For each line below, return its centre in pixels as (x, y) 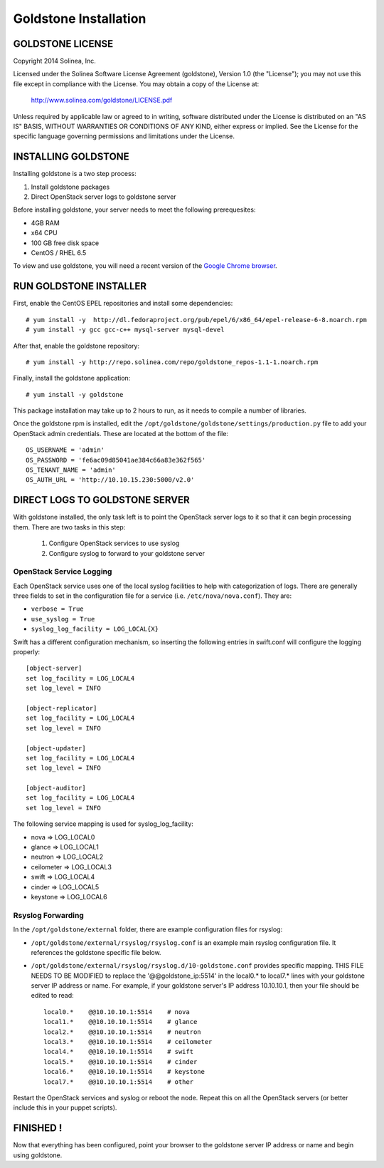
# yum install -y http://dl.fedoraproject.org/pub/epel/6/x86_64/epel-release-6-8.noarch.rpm (197, 320)
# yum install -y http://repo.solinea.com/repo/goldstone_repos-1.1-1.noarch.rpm (172, 362)
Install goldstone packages (70, 187)
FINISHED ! (38, 1128)
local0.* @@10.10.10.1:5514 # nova (117, 1012)
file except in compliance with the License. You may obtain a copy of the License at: (136, 84)
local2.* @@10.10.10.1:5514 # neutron (123, 1032)
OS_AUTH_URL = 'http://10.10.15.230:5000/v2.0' (110, 480)
